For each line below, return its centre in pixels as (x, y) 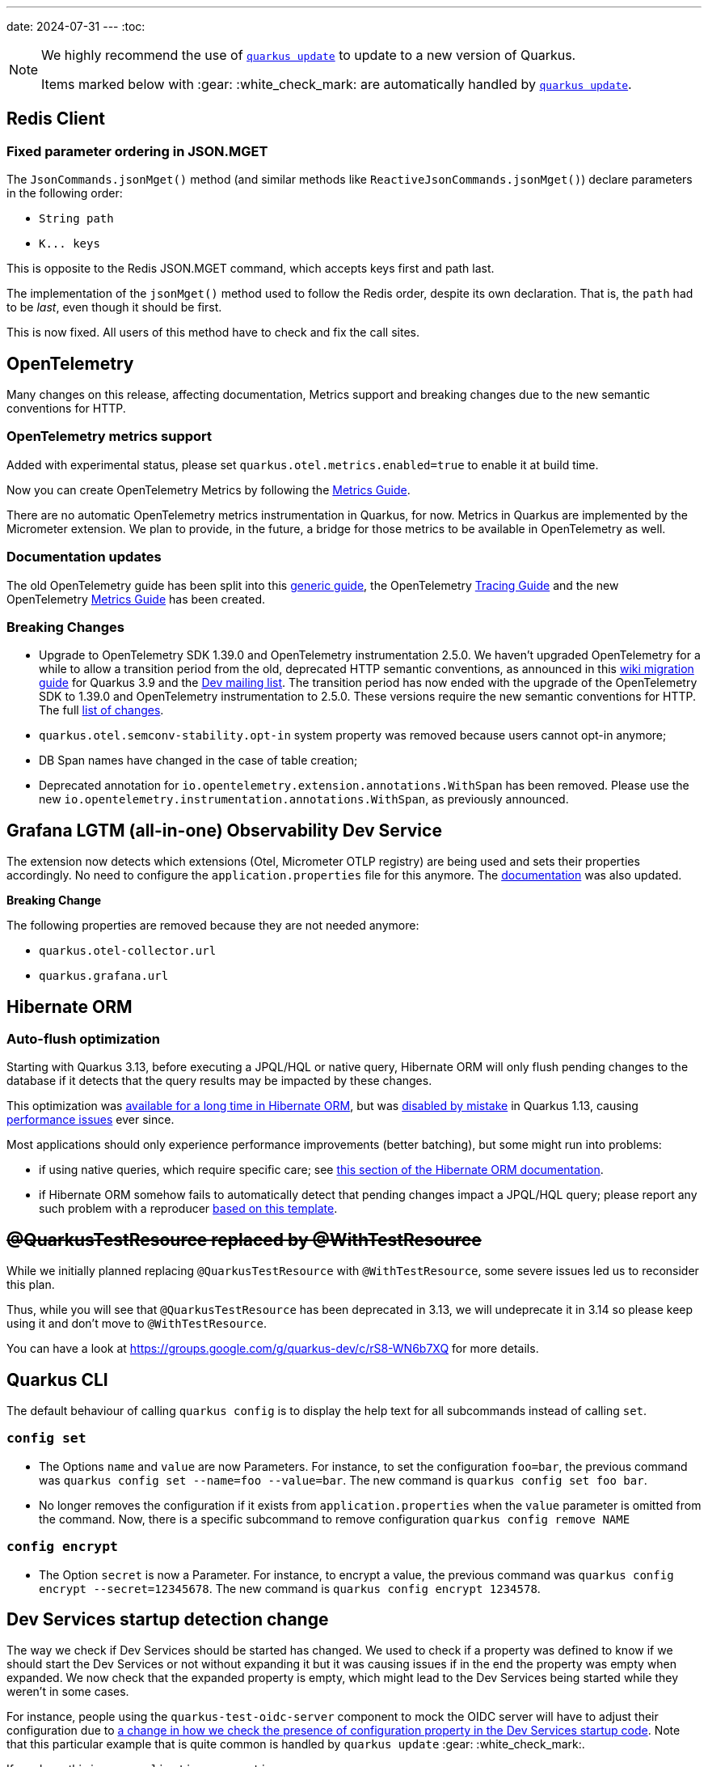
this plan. (31, 1285)
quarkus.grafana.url (104, 976)
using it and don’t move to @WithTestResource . (137, 1324)
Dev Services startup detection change (168, 1619)
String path (76, 219)
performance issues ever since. (91, 1120)
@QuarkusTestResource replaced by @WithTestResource (244, 1239)
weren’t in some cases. (68, 1692)
